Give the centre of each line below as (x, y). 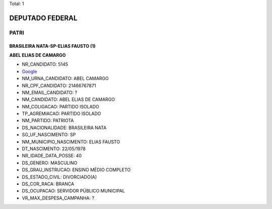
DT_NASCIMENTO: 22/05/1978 (54, 149)
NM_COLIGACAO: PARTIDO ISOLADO (60, 107)
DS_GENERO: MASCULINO (50, 163)
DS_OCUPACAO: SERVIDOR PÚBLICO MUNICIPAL (74, 191)
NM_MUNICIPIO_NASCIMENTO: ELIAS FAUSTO (71, 142)
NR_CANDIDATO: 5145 (45, 64)
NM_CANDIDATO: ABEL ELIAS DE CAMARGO (69, 99)
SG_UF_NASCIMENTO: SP (49, 135)
